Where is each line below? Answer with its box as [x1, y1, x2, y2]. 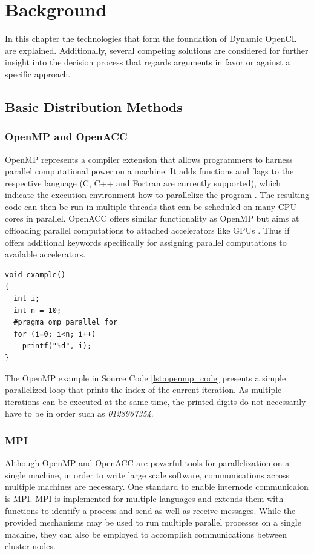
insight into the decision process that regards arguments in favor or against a [5, 56, 290, 68]
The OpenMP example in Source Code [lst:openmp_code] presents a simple [5, 371, 286, 384]
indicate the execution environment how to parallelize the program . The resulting [5, 188, 310, 201]
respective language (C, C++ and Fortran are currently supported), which [5, 176, 281, 189]
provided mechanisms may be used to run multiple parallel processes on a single [5, 516, 301, 529]
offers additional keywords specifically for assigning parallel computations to [5, 236, 287, 248]
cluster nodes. [5, 539, 56, 552]
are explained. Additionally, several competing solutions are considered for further [5, 44, 309, 56]
